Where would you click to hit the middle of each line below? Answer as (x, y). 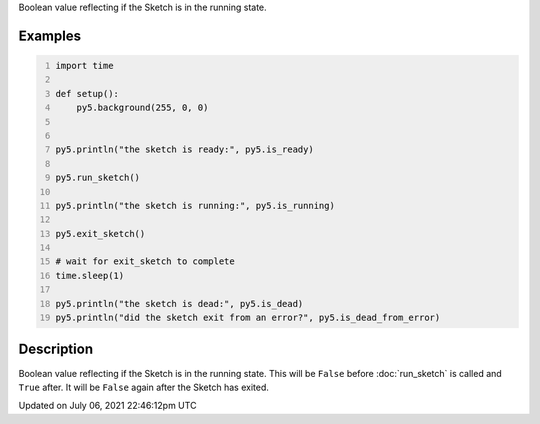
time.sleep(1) (90, 275)
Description (56, 349)
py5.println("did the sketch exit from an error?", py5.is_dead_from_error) (248, 318)
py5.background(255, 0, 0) (142, 108)
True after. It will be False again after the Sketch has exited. (143, 387)
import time (84, 65)
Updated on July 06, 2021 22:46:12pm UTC (107, 406)
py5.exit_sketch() (100, 233)
